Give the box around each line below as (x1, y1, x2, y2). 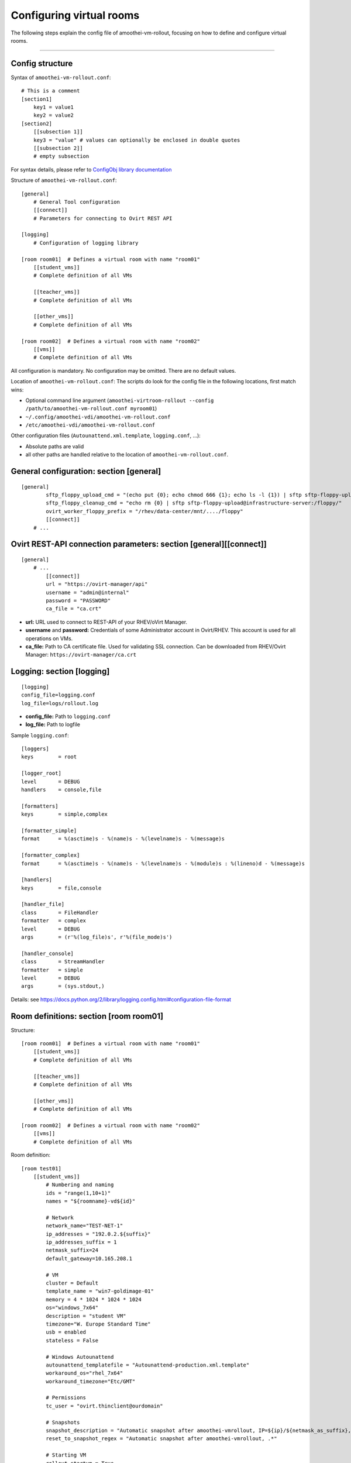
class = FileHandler (21, 909, 99, 916)
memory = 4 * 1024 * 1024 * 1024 (46, 1296, 142, 1303)
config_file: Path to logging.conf (25, 713, 111, 720)
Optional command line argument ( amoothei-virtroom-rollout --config (25, 397, 214, 404)
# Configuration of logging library (33, 239, 139, 246)
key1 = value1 (33, 104, 74, 111)
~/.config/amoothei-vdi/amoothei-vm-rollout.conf (25, 413, 171, 420)
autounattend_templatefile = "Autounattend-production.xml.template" (46, 1361, 250, 1368)
